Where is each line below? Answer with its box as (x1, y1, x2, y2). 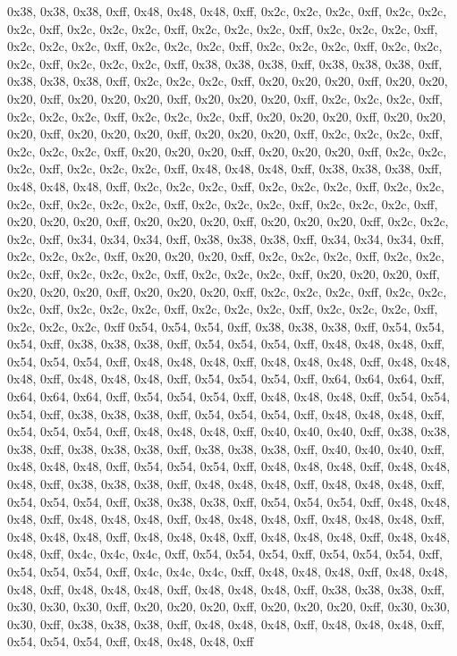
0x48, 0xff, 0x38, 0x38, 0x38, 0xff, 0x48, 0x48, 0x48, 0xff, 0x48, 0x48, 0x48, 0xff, (7, 475, 445, 493)
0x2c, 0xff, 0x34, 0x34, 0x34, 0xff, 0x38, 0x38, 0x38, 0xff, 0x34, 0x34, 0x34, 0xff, (7, 229, 444, 248)
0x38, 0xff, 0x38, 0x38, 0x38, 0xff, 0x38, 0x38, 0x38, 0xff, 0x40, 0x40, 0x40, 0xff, (7, 439, 445, 458)
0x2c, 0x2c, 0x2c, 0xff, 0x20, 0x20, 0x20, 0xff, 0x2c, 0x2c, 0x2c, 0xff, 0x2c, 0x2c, (7, 247, 444, 265)
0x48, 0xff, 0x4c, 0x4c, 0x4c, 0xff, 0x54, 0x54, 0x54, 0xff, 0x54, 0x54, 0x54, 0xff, (7, 544, 443, 563)
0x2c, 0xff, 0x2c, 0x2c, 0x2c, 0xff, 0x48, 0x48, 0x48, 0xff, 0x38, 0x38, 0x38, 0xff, (7, 159, 443, 178)
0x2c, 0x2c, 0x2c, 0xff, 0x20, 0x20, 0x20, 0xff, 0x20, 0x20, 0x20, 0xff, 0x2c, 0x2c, (7, 141, 447, 160)
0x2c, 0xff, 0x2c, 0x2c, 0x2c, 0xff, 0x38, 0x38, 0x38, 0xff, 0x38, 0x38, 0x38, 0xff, (7, 54, 443, 72)
